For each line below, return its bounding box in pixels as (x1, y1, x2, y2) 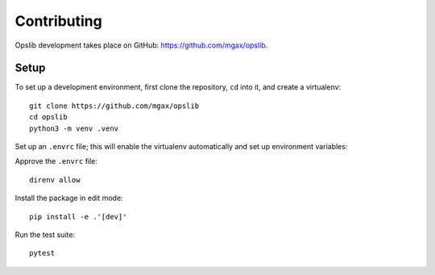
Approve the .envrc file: (14, 156, 98, 166)
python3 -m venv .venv (29, 123, 119, 133)
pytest (29, 248, 56, 258)
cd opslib (29, 113, 68, 122)
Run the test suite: (14, 230, 76, 240)
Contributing (14, 12, 102, 30)
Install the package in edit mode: (14, 194, 124, 203)
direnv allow (29, 175, 81, 185)
